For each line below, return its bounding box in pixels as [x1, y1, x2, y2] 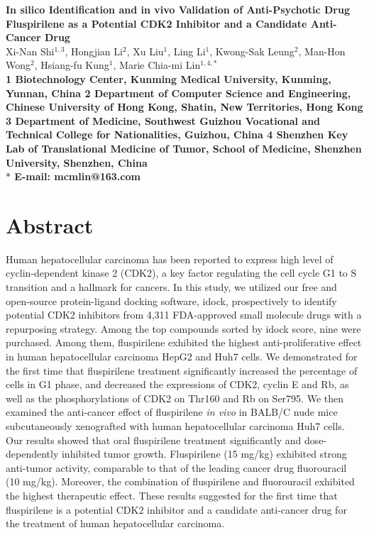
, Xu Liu [126, 43, 164, 58]
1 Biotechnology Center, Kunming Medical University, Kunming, [6, 71, 331, 86]
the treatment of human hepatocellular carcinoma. [6, 516, 225, 531]
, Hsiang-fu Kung [34, 57, 109, 72]
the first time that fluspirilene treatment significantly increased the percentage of [6, 363, 358, 377]
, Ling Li [167, 43, 206, 58]
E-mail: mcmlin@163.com [14, 169, 141, 184]
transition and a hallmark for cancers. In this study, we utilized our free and [6, 280, 337, 294]
